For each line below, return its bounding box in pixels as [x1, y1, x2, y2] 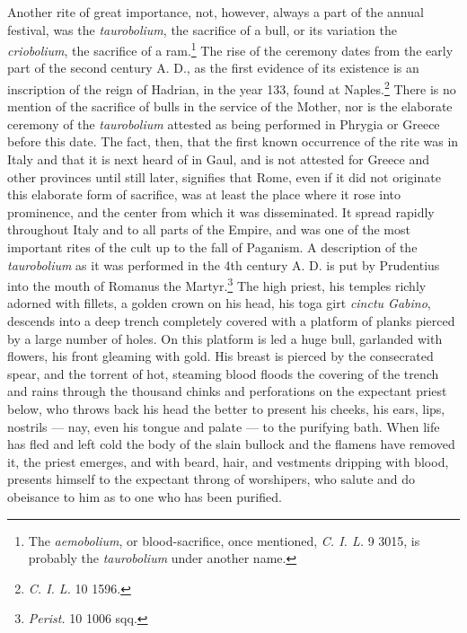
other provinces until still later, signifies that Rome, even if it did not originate [7, 167, 441, 186]
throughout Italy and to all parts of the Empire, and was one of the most [7, 220, 410, 239]
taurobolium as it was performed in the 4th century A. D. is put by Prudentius [7, 255, 440, 274]
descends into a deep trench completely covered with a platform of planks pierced [7, 312, 455, 330]
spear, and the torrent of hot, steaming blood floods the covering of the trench [7, 364, 439, 382]
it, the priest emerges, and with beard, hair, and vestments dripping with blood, [7, 452, 449, 470]
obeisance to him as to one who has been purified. [7, 488, 282, 506]
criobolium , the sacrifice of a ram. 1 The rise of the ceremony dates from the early [7, 39, 454, 59]
